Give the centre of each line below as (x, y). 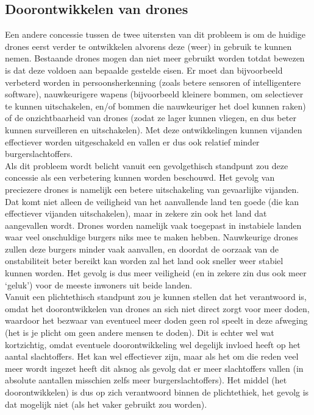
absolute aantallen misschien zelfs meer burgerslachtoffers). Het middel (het (146, 380)
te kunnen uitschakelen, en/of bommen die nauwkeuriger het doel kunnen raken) (155, 106)
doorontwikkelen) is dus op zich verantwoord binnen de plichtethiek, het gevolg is (157, 392)
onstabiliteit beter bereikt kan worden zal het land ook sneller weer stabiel (144, 261)
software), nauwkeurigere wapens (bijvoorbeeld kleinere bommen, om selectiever (154, 94)
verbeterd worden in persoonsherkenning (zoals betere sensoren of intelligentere (153, 82)
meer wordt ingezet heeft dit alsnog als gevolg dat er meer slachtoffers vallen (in (154, 368)
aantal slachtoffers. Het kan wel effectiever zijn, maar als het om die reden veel (152, 356)
